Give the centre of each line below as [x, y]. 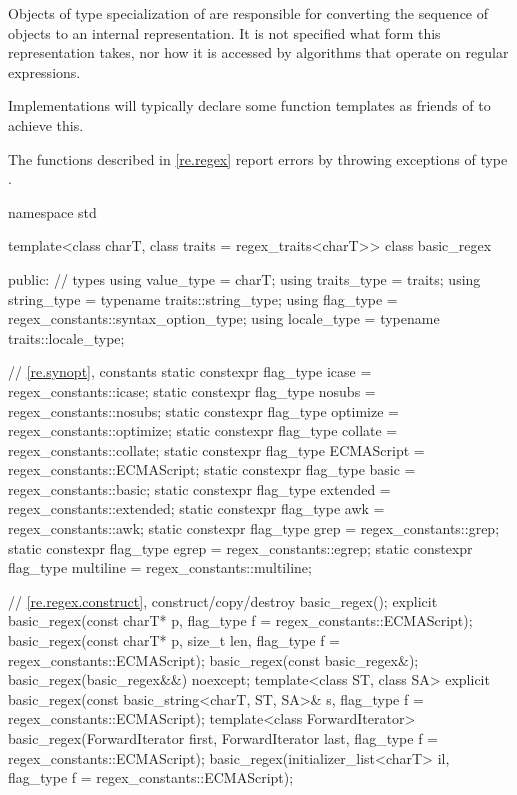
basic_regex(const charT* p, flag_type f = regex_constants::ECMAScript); [240, 620]
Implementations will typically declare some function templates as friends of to [249, 105]
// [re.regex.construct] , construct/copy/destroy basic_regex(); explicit [223, 600]
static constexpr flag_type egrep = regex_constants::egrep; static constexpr [240, 547]
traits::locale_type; [66, 337]
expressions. [44, 71]
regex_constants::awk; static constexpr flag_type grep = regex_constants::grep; [254, 528]
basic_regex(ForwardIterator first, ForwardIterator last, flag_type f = [223, 738]
